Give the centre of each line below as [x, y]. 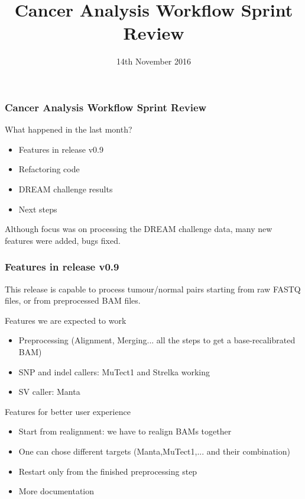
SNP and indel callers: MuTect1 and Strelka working [114, 371]
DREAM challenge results [66, 189]
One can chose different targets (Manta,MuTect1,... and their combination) [154, 451]
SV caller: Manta [49, 392]
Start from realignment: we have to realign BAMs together [125, 431]
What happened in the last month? [69, 129]
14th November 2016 [154, 61]
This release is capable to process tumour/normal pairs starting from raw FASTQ [153, 289]
